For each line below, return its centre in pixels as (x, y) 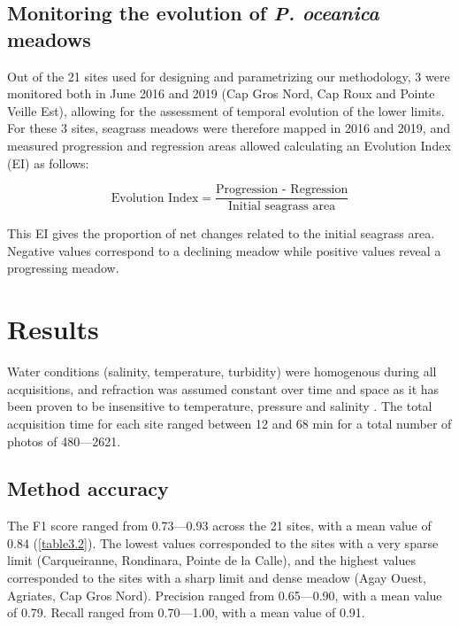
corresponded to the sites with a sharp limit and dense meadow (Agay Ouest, (217, 578)
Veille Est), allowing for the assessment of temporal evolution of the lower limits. (226, 110)
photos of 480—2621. (64, 441)
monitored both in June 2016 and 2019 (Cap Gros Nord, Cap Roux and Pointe (221, 93)
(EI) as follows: (48, 163)
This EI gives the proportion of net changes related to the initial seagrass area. (221, 233)
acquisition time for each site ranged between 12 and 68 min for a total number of (229, 423)
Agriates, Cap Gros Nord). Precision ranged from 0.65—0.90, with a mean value (225, 595)
